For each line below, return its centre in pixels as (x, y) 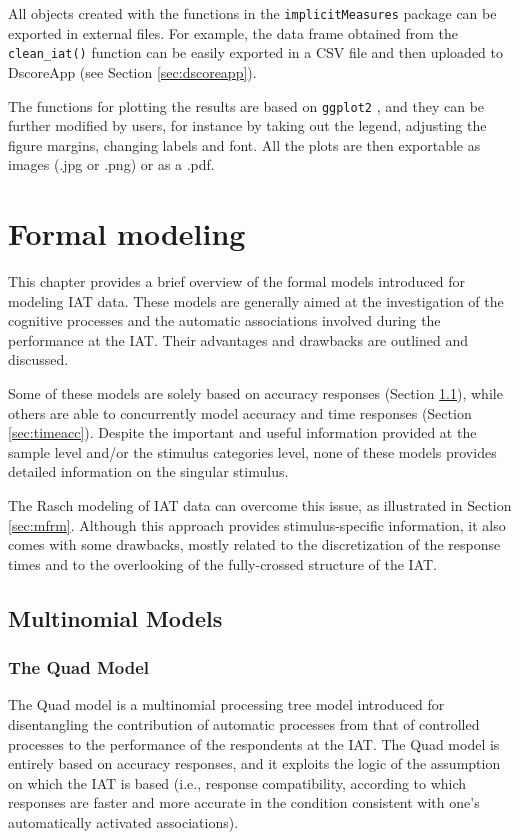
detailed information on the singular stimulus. (148, 471)
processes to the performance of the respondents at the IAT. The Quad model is (254, 743)
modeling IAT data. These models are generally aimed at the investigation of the (256, 300)
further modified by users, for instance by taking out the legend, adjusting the (247, 125)
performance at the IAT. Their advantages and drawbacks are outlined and (238, 339)
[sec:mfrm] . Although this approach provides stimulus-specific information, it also (257, 524)
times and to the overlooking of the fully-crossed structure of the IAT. (223, 563)
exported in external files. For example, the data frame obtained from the (233, 32)
